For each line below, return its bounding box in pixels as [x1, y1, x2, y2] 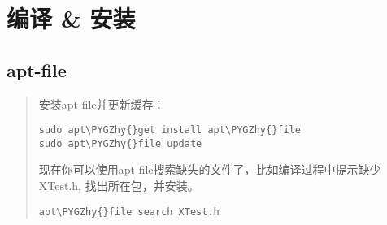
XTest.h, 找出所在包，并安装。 [38, 177, 199, 194]
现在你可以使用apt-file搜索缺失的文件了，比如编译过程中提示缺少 [38, 161, 381, 178]
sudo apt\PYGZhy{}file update [38, 137, 202, 149]
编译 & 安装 [7, 2, 136, 35]
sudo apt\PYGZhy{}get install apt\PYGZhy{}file [38, 124, 301, 136]
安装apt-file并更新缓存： [38, 95, 165, 112]
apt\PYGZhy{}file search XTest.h [38, 206, 220, 218]
